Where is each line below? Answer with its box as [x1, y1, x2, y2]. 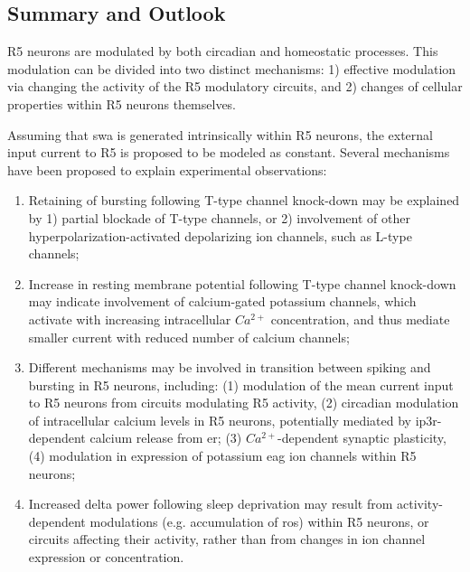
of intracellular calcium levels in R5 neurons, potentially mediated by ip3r [28, 410, 437, 429]
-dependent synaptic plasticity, [277, 428, 446, 447]
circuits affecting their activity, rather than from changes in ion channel [28, 530, 426, 549]
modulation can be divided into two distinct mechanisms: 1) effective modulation [7, 59, 456, 78]
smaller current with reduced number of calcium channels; [28, 327, 350, 346]
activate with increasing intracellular [28, 309, 231, 328]
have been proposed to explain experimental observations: [7, 160, 327, 179]
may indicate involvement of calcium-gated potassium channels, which [28, 292, 417, 311]
